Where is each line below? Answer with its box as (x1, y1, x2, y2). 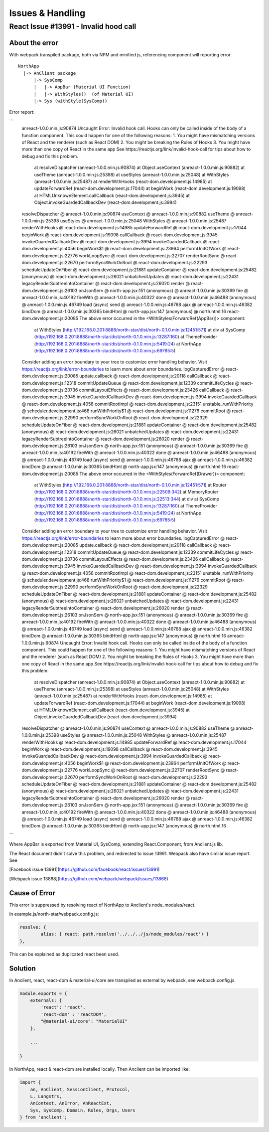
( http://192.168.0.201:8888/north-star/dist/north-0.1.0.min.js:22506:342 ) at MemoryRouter (34, 489, 219, 495)
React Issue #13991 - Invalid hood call (9, 22, 136, 31)
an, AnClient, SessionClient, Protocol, (30, 1087, 131, 1092)
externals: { (30, 997, 62, 1003)
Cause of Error (9, 889, 56, 897)
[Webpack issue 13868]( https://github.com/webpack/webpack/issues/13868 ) (9, 875, 169, 882)
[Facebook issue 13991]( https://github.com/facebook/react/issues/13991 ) (9, 866, 160, 872)
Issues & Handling (9, 7, 86, 18)
